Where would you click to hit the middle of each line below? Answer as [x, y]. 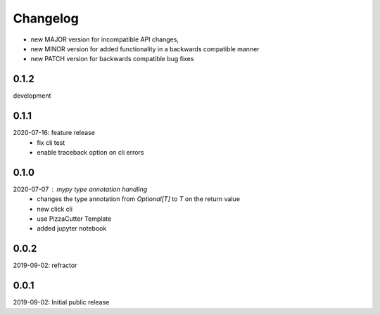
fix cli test [51, 142]
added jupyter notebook [72, 229]
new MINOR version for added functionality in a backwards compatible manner [145, 49]
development [32, 96]
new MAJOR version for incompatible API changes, [105, 39]
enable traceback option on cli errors [90, 152]
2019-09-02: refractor [45, 265]
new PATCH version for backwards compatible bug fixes [112, 59]
